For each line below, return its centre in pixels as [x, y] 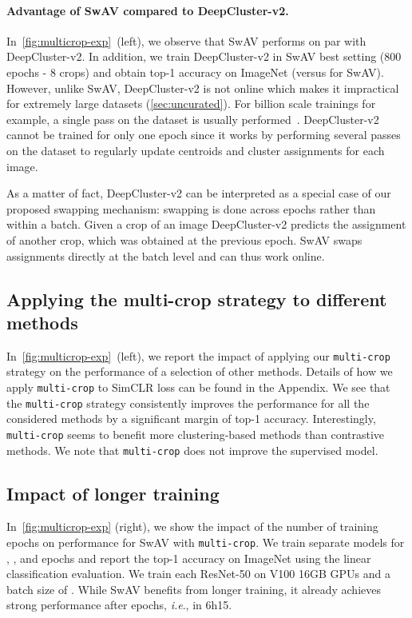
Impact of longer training [113, 493]
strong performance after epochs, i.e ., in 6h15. [119, 605]
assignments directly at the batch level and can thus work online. [166, 255]
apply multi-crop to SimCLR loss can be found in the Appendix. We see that [198, 387]
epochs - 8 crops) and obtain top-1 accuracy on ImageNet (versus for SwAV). [195, 72]
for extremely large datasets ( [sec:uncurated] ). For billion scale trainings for [191, 104]
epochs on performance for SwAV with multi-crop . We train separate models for [206, 542]
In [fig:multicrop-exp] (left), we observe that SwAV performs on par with [186, 40]
